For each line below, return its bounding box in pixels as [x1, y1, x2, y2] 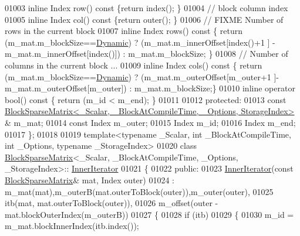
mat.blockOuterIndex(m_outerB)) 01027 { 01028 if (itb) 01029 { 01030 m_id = [5, 208, 294, 220]
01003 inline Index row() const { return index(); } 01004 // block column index [5, 2, 288, 13]
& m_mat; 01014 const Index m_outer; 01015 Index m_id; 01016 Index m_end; [5, 116, 296, 128]
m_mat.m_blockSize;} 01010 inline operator [134, 82, 295, 94]
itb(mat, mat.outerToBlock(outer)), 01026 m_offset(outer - [5, 197, 218, 209]
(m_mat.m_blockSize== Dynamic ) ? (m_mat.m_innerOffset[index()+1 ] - [5, 36, 275, 48]
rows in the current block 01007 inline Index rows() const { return [5, 25, 242, 37]
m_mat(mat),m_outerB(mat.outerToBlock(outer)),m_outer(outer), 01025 [5, 185, 274, 197]
